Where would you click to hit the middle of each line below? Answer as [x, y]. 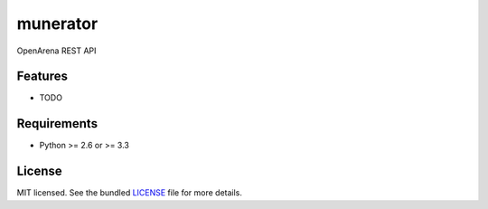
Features [42, 76]
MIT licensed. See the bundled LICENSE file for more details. [130, 193]
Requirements [57, 123]
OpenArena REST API [56, 51]
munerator [57, 24]
